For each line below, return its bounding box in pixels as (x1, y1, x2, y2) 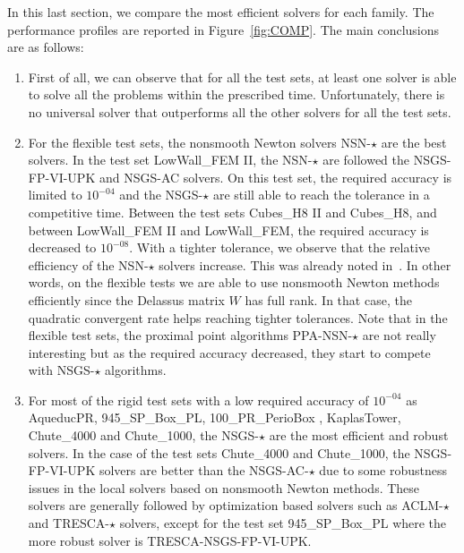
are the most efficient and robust (269, 426, 449, 445)
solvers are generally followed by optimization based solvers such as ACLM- (28, 496, 443, 515)
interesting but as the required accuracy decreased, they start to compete (28, 343, 431, 362)
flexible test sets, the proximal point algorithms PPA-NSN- (28, 326, 353, 345)
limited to (28, 185, 82, 204)
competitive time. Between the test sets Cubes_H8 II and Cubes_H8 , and (28, 202, 437, 221)
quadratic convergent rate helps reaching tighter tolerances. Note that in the (28, 308, 448, 327)
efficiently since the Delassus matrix (28, 290, 225, 309)
